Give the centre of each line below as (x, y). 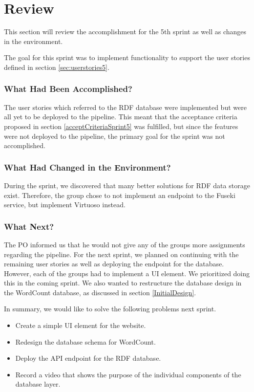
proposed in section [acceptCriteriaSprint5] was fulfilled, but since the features (121, 126)
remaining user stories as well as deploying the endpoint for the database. (114, 264)
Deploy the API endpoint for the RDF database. (88, 358)
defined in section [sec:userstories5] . (57, 67)
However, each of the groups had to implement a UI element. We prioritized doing (127, 273)
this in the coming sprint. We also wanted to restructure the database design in (123, 283)
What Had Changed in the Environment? (87, 167)
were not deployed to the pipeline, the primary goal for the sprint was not (115, 136)
